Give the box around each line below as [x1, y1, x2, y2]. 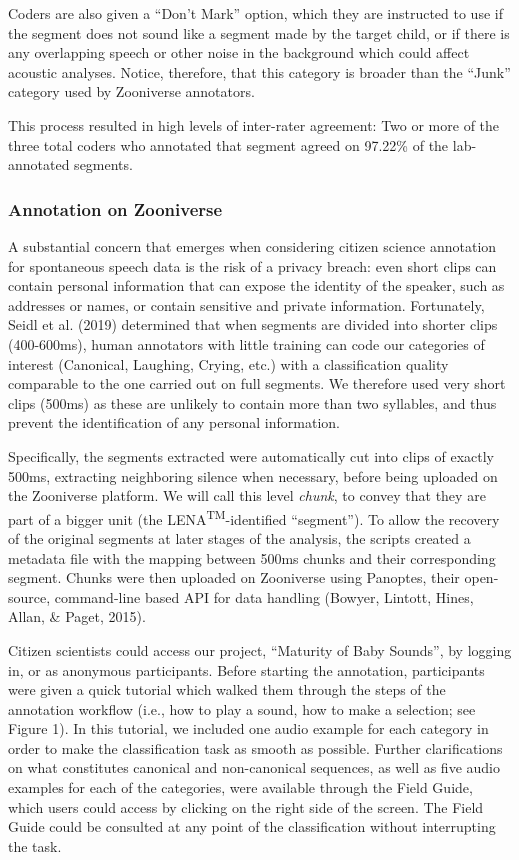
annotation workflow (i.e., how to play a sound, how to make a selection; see [8, 698, 476, 719]
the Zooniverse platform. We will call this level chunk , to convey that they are [8, 485, 486, 506]
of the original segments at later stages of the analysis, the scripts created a [8, 527, 471, 548]
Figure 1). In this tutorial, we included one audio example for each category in [8, 718, 489, 739]
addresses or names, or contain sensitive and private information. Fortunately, [8, 294, 485, 315]
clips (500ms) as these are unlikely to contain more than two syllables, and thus [8, 392, 497, 413]
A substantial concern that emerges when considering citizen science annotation [8, 235, 497, 256]
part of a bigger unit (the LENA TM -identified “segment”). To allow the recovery [8, 505, 500, 529]
